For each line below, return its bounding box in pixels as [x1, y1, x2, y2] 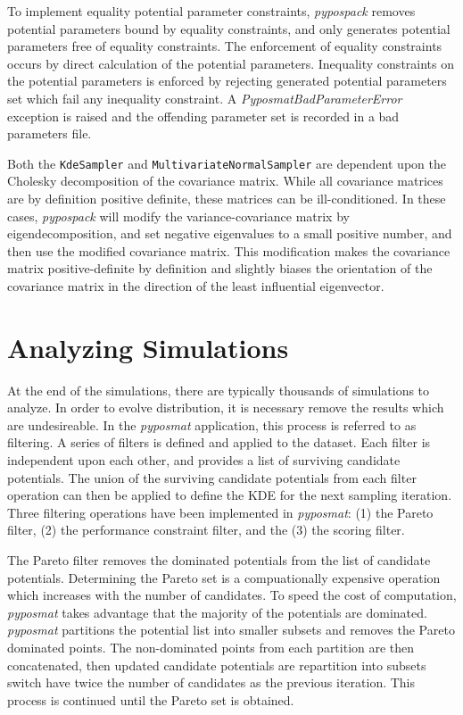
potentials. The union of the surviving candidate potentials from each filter [7, 468, 417, 486]
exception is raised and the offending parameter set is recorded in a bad [7, 106, 400, 125]
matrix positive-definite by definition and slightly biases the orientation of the [7, 259, 433, 278]
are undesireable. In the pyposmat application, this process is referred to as [7, 415, 417, 434]
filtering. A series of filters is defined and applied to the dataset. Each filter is [7, 433, 431, 452]
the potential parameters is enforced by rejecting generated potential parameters [7, 71, 447, 90]
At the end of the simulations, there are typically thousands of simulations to [7, 380, 430, 399]
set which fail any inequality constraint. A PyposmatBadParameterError [7, 88, 402, 107]
